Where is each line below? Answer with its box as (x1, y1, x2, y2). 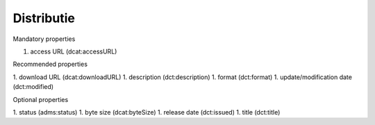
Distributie (12, 10, 76, 26)
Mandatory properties (12, 35, 76, 43)
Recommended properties (12, 60, 88, 69)
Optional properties (12, 95, 69, 103)
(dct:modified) (12, 83, 54, 91)
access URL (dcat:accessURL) (30, 47, 117, 56)
